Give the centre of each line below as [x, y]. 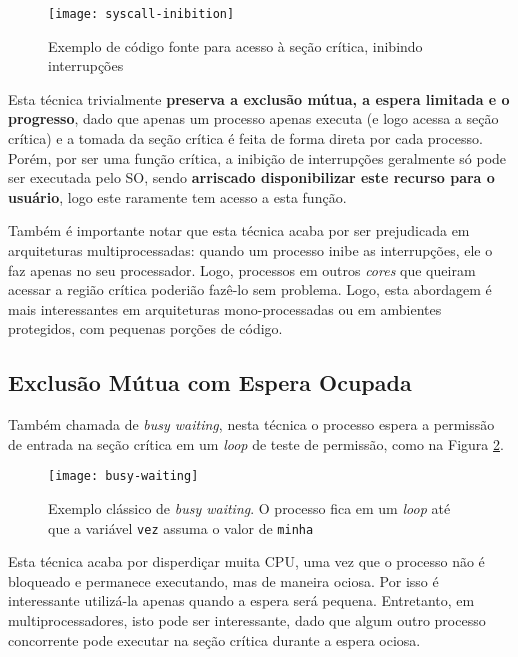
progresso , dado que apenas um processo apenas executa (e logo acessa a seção [253, 118]
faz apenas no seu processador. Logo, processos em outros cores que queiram [242, 269]
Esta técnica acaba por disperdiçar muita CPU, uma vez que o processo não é [246, 561]
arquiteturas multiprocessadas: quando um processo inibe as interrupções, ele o [250, 250]
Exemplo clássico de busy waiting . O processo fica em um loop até [249, 508]
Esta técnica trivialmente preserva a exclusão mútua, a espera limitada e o [259, 98]
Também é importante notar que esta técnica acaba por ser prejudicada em [239, 230]
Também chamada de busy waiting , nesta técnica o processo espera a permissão [251, 424]
